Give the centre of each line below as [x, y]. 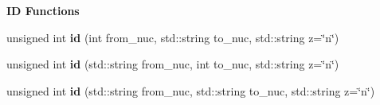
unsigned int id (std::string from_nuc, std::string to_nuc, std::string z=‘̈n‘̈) [191, 90]
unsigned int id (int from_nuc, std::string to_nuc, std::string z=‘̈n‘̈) [173, 37]
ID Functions [43, 10]
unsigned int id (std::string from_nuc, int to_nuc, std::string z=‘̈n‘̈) [173, 64]
